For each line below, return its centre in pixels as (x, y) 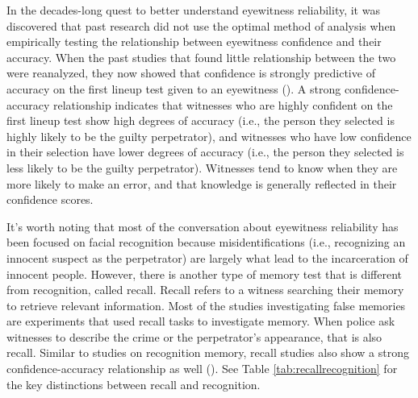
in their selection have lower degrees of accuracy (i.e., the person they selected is (205, 152)
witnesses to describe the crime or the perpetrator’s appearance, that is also (194, 336)
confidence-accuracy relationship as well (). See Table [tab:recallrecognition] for (202, 369)
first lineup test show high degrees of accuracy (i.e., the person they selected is (201, 120)
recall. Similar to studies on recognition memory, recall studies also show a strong (208, 352)
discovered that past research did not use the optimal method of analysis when (201, 25)
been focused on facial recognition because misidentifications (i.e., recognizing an (206, 242)
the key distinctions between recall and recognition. (134, 384)
